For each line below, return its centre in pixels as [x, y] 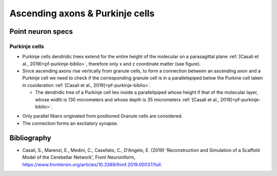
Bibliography [30, 138]
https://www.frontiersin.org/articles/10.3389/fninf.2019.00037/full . [92, 164]
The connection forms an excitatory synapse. [70, 123]
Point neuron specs [41, 31]
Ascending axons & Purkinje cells [82, 13]
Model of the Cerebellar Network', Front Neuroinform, [79, 157]
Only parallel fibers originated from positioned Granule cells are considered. [103, 116]
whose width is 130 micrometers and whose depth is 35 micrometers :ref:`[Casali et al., [127, 99]
